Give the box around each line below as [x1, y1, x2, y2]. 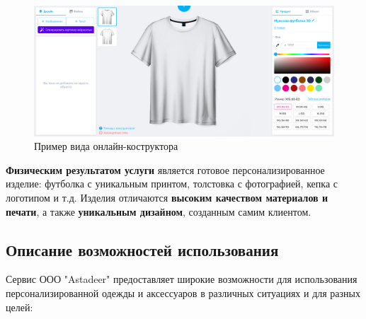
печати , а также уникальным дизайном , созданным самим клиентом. [6, 204, 311, 219]
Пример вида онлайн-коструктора [34, 139, 178, 153]
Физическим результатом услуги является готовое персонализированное [6, 162, 325, 177]
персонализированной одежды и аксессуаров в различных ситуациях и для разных [6, 286, 360, 301]
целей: [6, 299, 33, 314]
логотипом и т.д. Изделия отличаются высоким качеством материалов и [6, 190, 328, 205]
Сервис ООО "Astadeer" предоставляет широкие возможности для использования [6, 272, 358, 286]
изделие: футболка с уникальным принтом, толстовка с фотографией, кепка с [6, 176, 338, 191]
